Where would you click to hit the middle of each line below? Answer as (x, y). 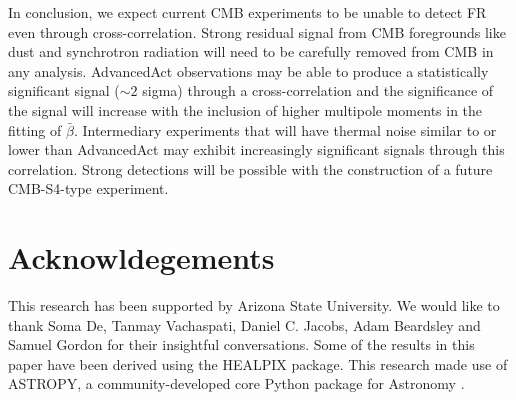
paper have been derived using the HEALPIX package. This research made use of (258, 363)
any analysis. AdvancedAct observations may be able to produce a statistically (248, 70)
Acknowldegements (141, 257)
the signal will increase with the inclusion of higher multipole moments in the (245, 109)
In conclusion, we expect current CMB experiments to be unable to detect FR (247, 12)
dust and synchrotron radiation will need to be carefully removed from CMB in (251, 51)
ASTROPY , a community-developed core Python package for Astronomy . (236, 383)
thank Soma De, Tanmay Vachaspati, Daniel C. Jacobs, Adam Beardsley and (244, 324)
